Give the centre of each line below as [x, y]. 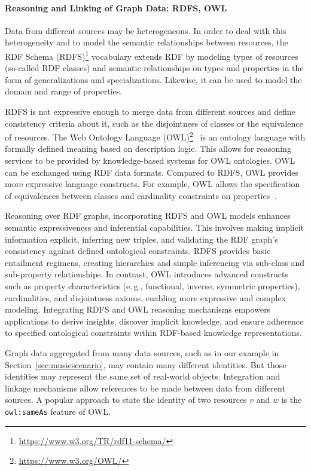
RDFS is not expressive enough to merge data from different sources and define [150, 111]
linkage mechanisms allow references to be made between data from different [145, 388]
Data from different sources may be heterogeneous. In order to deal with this [146, 30]
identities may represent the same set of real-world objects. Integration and [143, 376]
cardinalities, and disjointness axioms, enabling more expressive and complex [146, 297]
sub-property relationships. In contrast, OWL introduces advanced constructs [147, 274]
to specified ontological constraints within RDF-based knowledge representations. [153, 333]
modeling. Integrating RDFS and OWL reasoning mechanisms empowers [138, 309]
